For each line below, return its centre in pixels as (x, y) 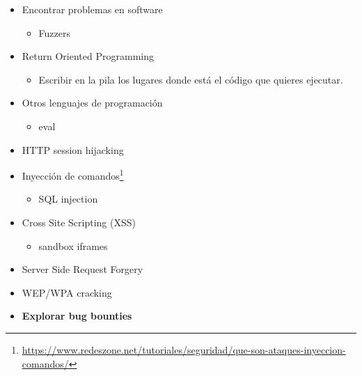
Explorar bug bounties (77, 316)
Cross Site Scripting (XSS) (79, 222)
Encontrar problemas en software (92, 9)
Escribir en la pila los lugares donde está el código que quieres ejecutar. (191, 79)
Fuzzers (55, 32)
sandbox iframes (73, 245)
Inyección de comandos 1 (73, 174)
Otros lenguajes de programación (92, 103)
